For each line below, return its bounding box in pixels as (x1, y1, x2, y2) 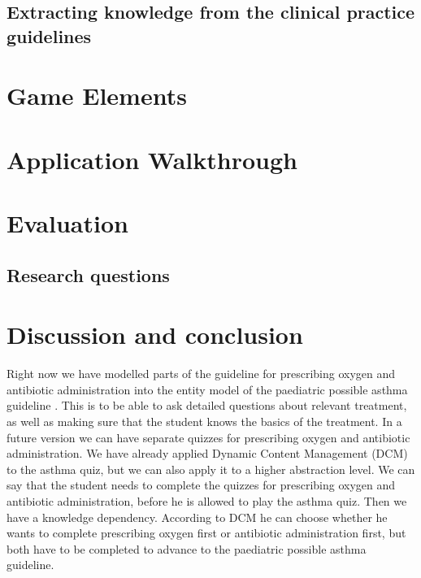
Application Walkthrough (7, 142, 297, 176)
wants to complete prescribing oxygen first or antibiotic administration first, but (7, 524, 406, 541)
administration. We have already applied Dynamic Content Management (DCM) (7, 445, 408, 462)
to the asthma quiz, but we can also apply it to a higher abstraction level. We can (7, 460, 415, 477)
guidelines (7, 23, 92, 48)
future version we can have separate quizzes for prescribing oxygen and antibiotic (7, 428, 410, 445)
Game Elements (7, 79, 187, 112)
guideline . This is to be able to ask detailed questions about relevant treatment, (7, 397, 407, 414)
